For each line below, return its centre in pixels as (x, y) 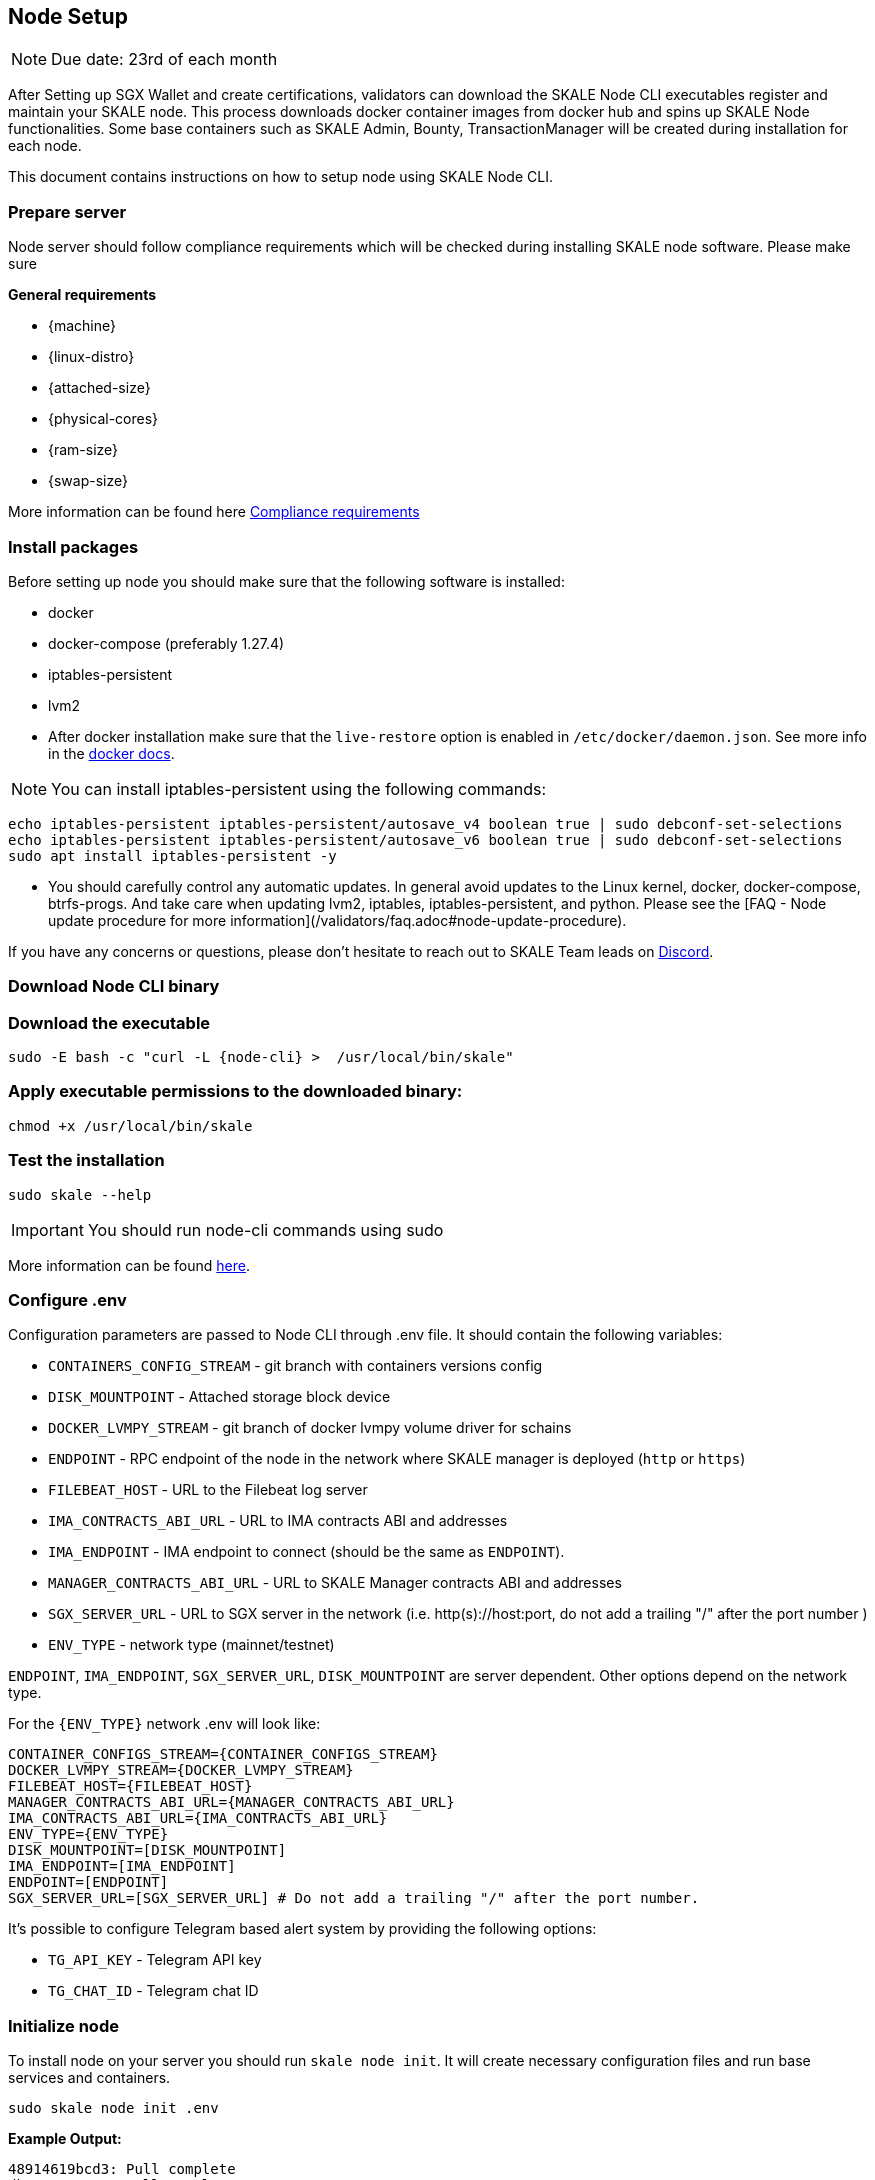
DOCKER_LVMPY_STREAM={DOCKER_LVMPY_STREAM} (181, 1770)
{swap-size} (88, 481)
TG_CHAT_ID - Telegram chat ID (153, 1991)
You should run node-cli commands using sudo (265, 1229)
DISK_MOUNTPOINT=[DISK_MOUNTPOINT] (147, 1850)
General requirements (82, 295)
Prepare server (67, 211)
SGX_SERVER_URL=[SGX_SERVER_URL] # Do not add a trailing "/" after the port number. (354, 1898)
